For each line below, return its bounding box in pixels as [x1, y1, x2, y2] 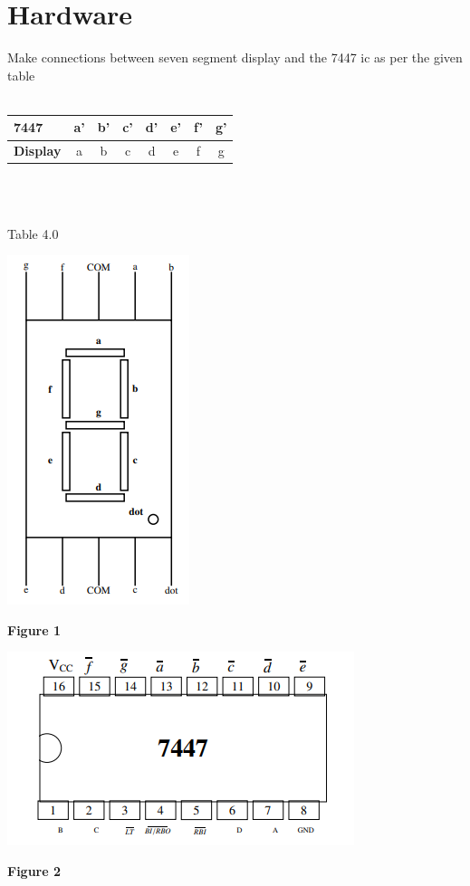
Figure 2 [7, 861, 62, 880]
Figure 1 [7, 620, 62, 639]
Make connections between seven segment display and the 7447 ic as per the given [7, 48, 463, 67]
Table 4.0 [7, 224, 59, 243]
